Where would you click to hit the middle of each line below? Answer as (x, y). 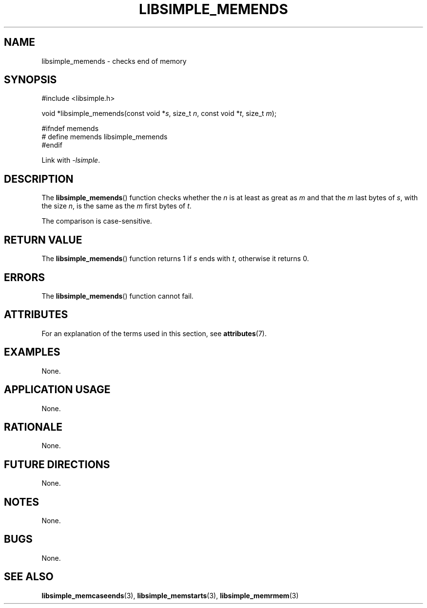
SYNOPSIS (30, 80)
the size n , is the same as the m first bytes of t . (116, 206)
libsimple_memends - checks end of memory (114, 61)
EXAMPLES (32, 352)
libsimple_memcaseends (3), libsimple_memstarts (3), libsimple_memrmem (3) (170, 595)
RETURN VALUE (43, 240)
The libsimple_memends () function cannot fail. (117, 296)
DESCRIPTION (39, 179)
